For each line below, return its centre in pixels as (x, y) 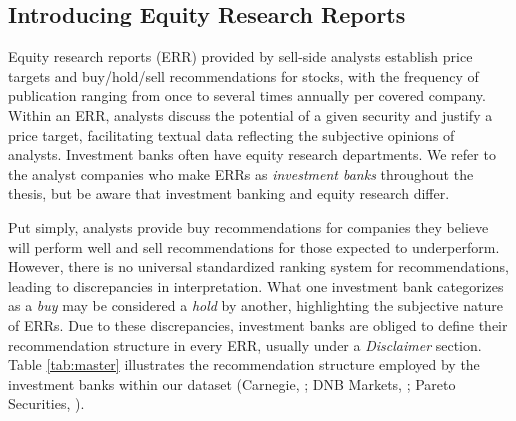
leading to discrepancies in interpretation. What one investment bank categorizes (256, 285)
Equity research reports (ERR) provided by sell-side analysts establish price (240, 56)
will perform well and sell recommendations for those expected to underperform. (254, 246)
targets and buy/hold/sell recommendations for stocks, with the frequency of (243, 75)
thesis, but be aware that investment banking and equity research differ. (229, 193)
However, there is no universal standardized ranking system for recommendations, (258, 266)
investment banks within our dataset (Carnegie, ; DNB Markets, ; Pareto (232, 383)
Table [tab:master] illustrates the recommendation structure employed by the (244, 364)
